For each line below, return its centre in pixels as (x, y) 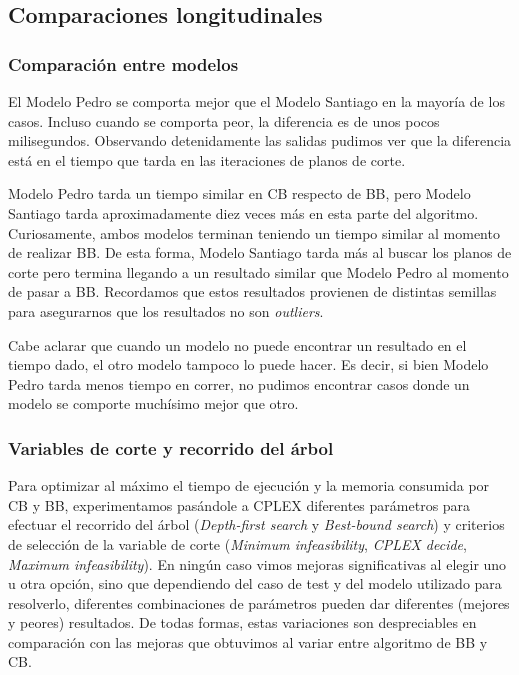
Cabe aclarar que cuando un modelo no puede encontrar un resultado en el (237, 344)
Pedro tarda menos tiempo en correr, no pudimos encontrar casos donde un (239, 383)
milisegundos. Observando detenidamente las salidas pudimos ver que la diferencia (260, 140)
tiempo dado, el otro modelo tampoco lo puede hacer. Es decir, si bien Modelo (248, 364)
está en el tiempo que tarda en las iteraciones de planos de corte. (207, 159)
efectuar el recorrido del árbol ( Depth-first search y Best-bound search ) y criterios (256, 524)
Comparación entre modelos (123, 63)
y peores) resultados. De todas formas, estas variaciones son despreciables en (242, 622)
